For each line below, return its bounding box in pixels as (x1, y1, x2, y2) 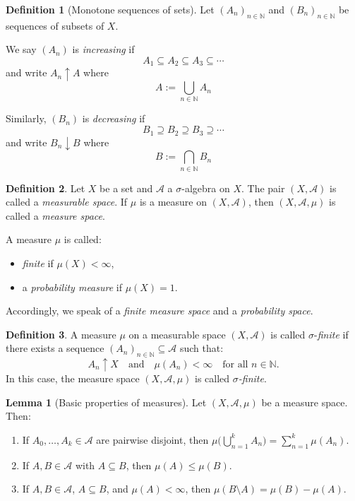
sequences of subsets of (6, 18, 104, 33)
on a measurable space (128, 326, 226, 341)
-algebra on (181, 180, 230, 195)
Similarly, (6, 111, 47, 126)
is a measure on (139, 194, 207, 209)
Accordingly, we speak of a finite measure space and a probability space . (6, 303, 313, 318)
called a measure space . (6, 208, 105, 223)
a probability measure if (22, 279, 122, 294)
